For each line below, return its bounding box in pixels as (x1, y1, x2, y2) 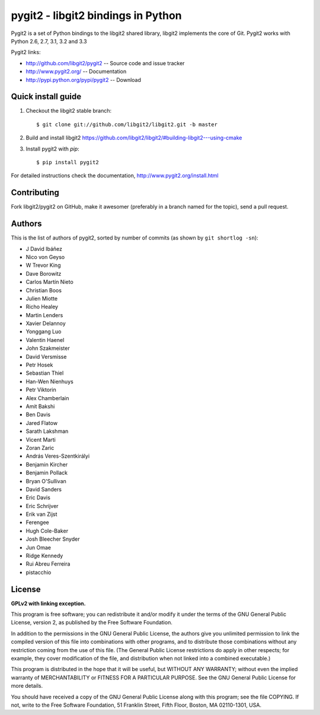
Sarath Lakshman (25, 427, 69, 435)
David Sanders (25, 486, 62, 493)
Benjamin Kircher (25, 461, 68, 468)
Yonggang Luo (25, 328, 62, 335)
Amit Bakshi (25, 403, 55, 410)
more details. (11, 682, 43, 690)
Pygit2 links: (11, 49, 41, 56)
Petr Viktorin (25, 386, 56, 394)
